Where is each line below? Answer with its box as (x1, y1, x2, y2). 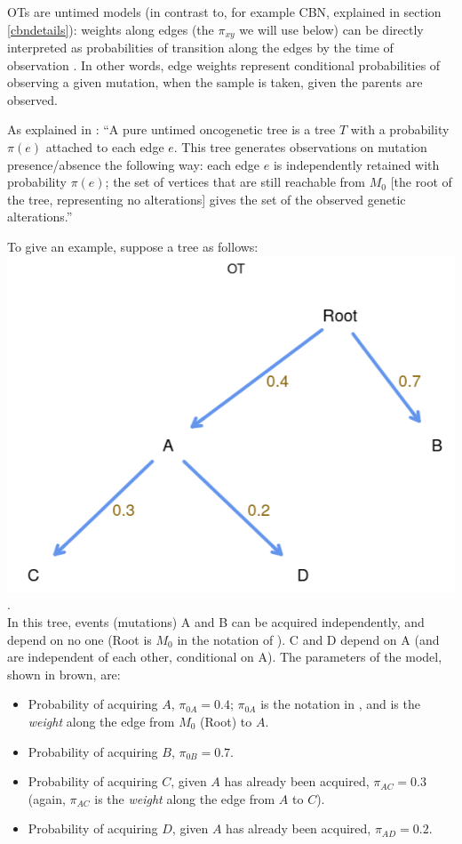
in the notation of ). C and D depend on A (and (177, 630, 440, 648)
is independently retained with (273, 155, 440, 173)
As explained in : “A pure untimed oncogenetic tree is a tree (7, 120, 336, 139)
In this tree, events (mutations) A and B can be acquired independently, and (7, 612, 425, 631)
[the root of (390, 173, 452, 191)
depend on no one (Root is (7, 630, 152, 648)
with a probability (350, 120, 450, 139)
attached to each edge (45, 138, 164, 157)
